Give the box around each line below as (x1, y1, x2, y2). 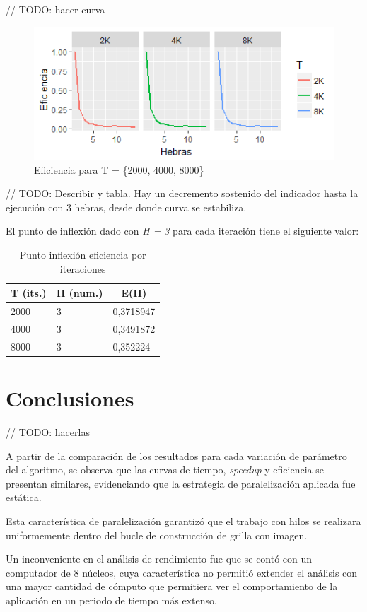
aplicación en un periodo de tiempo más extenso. (6, 592, 217, 607)
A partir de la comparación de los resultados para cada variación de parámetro (6, 448, 347, 463)
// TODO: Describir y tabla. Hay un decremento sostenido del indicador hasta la (6, 186, 359, 201)
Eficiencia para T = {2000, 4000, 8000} (34, 162, 204, 177)
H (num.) (56, 286, 103, 300)
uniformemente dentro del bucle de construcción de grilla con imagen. (6, 527, 308, 542)
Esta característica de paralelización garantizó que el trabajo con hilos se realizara (6, 513, 361, 528)
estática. (6, 490, 42, 505)
